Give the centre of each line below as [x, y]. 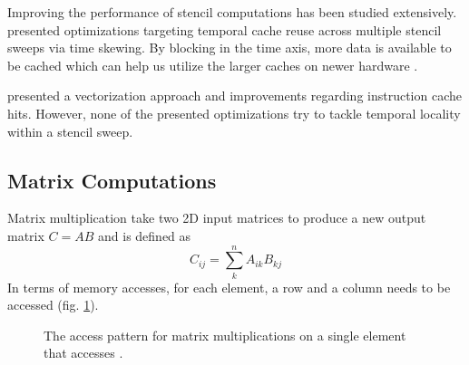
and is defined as [145, 235]
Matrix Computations [112, 180]
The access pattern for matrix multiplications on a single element [225, 335]
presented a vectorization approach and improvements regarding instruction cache [235, 96]
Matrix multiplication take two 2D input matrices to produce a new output [217, 218]
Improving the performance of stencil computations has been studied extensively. [232, 12]
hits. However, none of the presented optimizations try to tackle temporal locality [234, 113]
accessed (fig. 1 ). [53, 305]
